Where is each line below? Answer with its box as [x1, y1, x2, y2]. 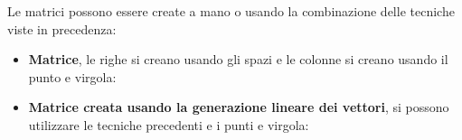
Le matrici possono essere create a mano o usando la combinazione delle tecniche [7, 2, 455, 20]
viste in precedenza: [7, 19, 117, 38]
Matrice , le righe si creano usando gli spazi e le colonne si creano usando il [28, 50, 448, 69]
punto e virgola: [28, 67, 117, 86]
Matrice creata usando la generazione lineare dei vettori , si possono [28, 98, 449, 117]
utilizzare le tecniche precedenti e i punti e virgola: [28, 115, 309, 134]
